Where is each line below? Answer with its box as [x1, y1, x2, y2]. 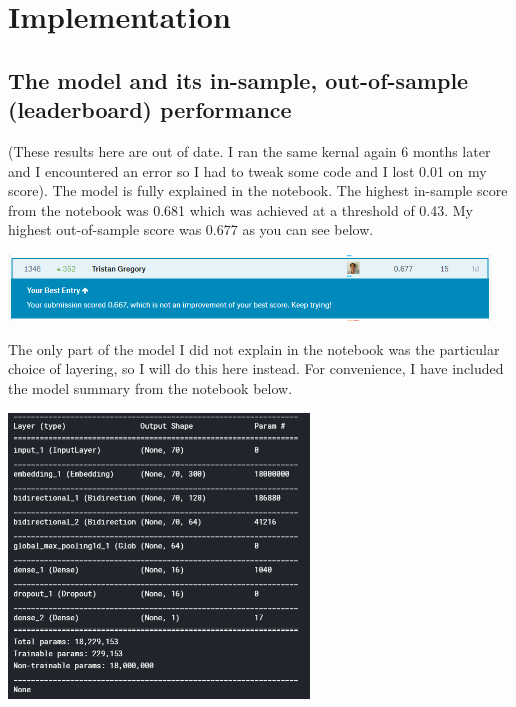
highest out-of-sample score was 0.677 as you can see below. [8, 219, 374, 240]
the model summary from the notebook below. [8, 377, 293, 398]
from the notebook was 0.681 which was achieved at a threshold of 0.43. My [8, 199, 474, 220]
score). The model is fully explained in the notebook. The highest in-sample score [8, 180, 508, 201]
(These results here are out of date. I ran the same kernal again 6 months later [8, 140, 491, 161]
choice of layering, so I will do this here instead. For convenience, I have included [8, 358, 504, 379]
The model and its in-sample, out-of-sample [8, 64, 469, 95]
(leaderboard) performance [8, 94, 292, 125]
